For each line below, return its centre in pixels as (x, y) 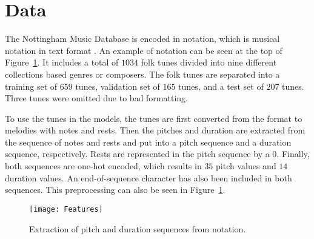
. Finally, (293, 154)
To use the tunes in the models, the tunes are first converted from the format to (154, 118)
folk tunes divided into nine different (209, 62)
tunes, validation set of (118, 86)
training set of (31, 86)
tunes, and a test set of (221, 86)
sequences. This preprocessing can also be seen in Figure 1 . (115, 190)
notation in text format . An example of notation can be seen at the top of (144, 50)
